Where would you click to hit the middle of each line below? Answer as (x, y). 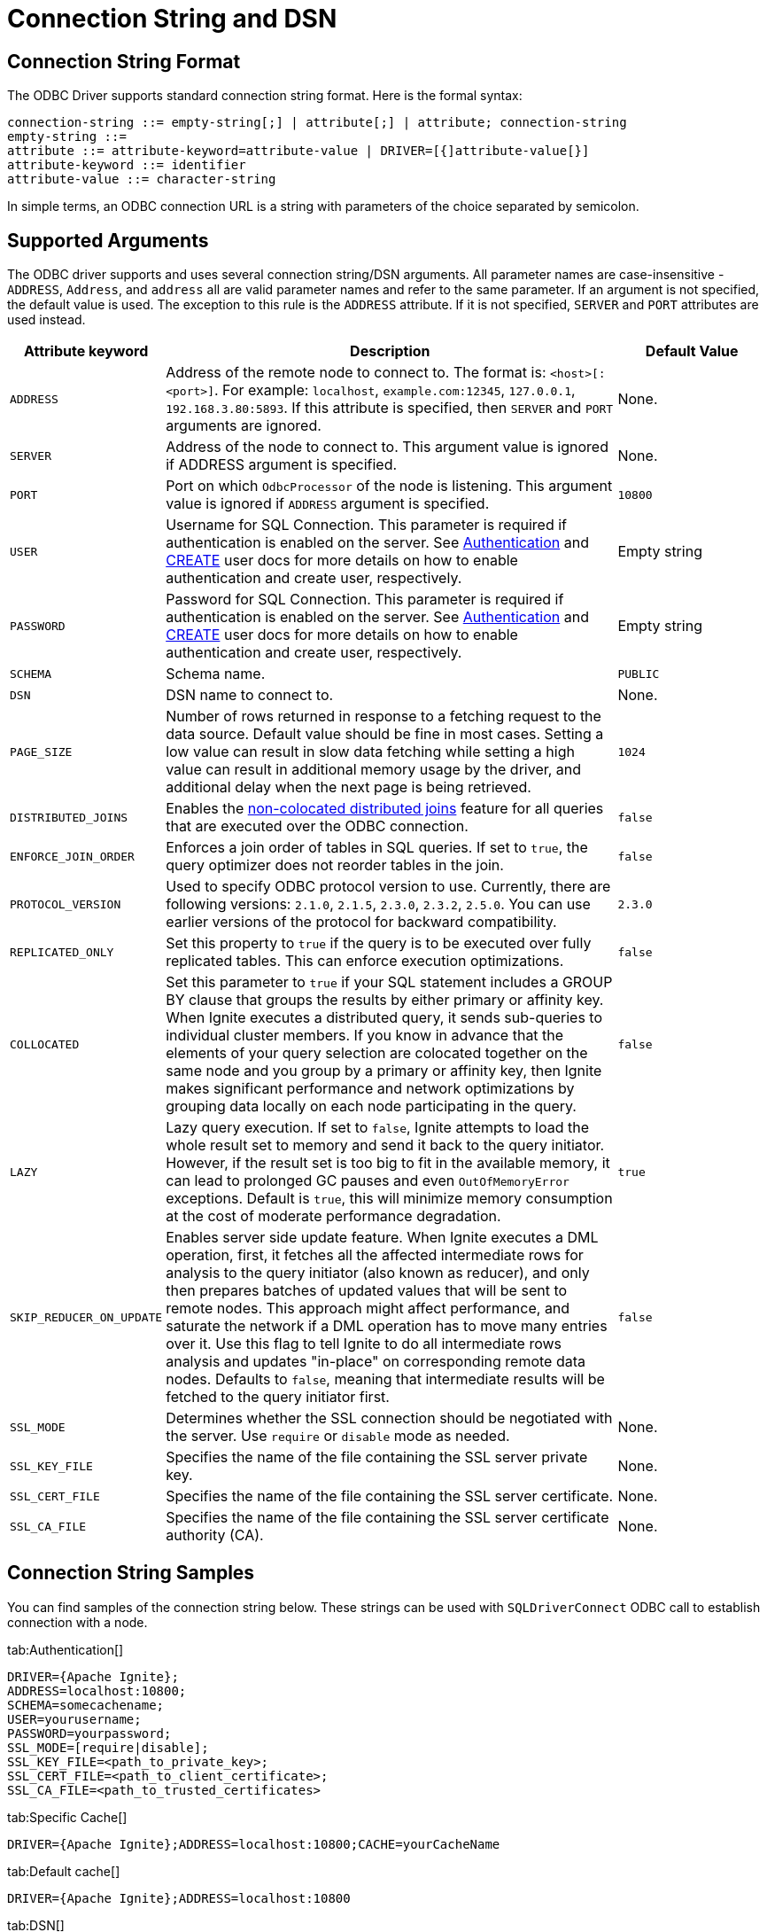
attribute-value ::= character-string (142, 179)
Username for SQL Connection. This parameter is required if (367, 525)
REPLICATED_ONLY (62, 952)
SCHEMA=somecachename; (86, 1705)
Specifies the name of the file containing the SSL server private (377, 1457)
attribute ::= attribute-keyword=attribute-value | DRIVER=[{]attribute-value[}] (298, 151)
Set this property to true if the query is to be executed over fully (379, 943)
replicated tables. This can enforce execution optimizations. (365, 961)
